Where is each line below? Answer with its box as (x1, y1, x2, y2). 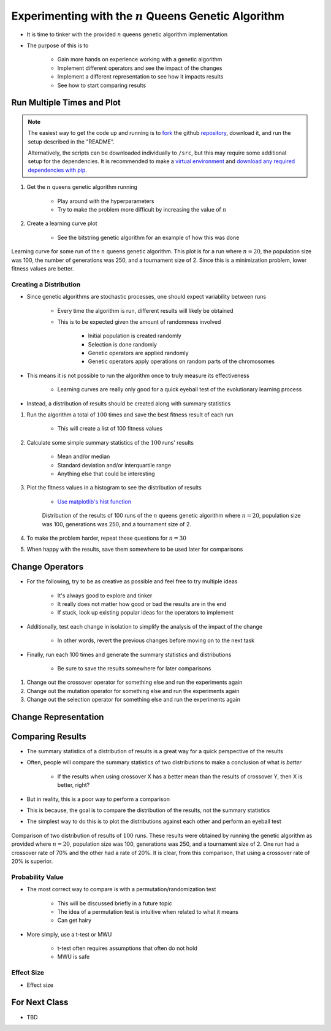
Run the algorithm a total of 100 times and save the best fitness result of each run (26, 411, 234, 418)
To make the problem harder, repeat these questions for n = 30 (26, 534, 187, 542)
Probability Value (11, 873, 64, 881)
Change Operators (11, 562, 84, 572)
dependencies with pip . (28, 166, 87, 174)
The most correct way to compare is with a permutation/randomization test (26, 886, 216, 893)
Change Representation (11, 711, 104, 722)
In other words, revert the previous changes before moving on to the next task (57, 637, 255, 644)
